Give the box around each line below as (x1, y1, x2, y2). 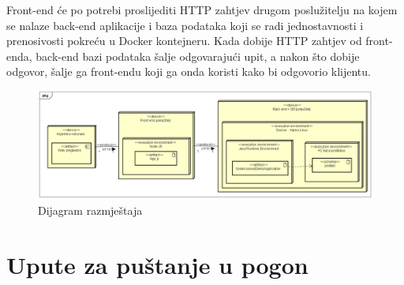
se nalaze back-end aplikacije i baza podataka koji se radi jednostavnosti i (6, 17, 364, 33)
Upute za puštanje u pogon (6, 248, 309, 280)
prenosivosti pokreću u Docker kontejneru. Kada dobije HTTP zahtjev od (6, 32, 362, 49)
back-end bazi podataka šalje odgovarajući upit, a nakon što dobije (36, 47, 360, 64)
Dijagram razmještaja (38, 202, 143, 219)
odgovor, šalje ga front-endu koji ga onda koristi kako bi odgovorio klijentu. (6, 63, 371, 80)
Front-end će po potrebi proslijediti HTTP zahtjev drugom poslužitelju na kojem (6, 2, 398, 17)
